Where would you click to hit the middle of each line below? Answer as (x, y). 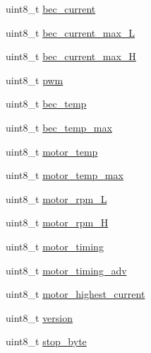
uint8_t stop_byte (46, 341)
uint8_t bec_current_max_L (71, 32)
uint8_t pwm (35, 80)
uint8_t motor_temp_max (65, 175)
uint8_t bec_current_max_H (71, 56)
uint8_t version (40, 317)
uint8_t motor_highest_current (75, 294)
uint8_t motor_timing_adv (66, 270)
